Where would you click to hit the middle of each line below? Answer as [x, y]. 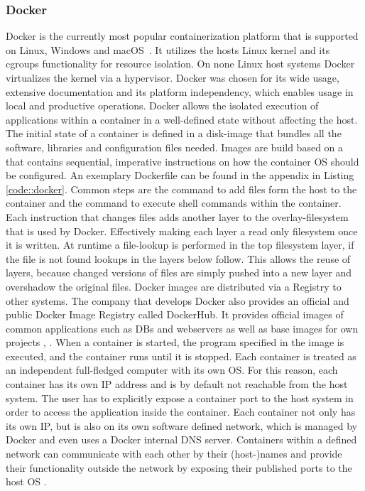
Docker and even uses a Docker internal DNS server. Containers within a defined [181, 439]
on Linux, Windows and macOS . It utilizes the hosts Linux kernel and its [168, 49]
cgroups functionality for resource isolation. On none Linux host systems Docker [180, 64]
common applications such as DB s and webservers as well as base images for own [182, 328]
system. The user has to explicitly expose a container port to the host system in [180, 398]
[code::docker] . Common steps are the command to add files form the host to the [181, 189]
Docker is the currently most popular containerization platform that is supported [182, 36]
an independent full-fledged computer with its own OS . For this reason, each [172, 370]
